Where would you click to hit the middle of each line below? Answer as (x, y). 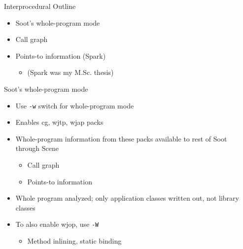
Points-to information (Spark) (61, 55)
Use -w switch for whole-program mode (75, 105)
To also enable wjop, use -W (57, 224)
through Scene (37, 148)
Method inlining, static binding (74, 241)
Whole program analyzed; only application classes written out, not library (127, 198)
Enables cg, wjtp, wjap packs (59, 122)
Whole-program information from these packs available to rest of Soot (121, 138)
